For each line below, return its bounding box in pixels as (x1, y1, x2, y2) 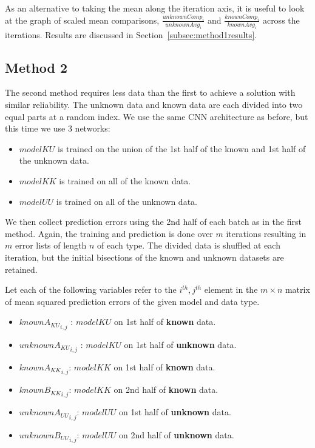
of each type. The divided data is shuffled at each (97, 239, 280, 252)
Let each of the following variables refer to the (5, 283, 177, 296)
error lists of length (15, 239, 87, 252)
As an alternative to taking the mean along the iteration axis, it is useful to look (5, 2, 305, 14)
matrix (285, 283, 310, 296)
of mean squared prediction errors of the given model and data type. (5, 295, 260, 307)
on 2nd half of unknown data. (119, 428, 234, 441)
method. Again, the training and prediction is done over (5, 227, 213, 239)
